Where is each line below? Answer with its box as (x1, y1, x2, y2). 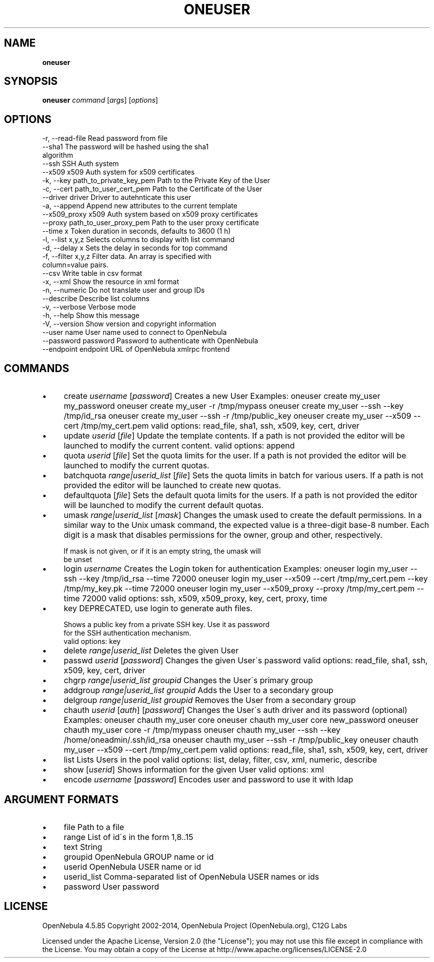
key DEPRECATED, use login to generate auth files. (63, 603, 253, 614)
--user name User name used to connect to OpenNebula (42, 328, 227, 337)
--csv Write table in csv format (42, 269, 142, 278)
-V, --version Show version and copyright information (42, 320, 217, 328)
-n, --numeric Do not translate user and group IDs (42, 286, 205, 295)
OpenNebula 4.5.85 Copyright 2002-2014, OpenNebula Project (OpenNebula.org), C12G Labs (42, 921, 347, 930)
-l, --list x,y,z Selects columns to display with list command (42, 235, 235, 244)
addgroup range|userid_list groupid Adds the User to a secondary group (63, 685, 333, 696)
